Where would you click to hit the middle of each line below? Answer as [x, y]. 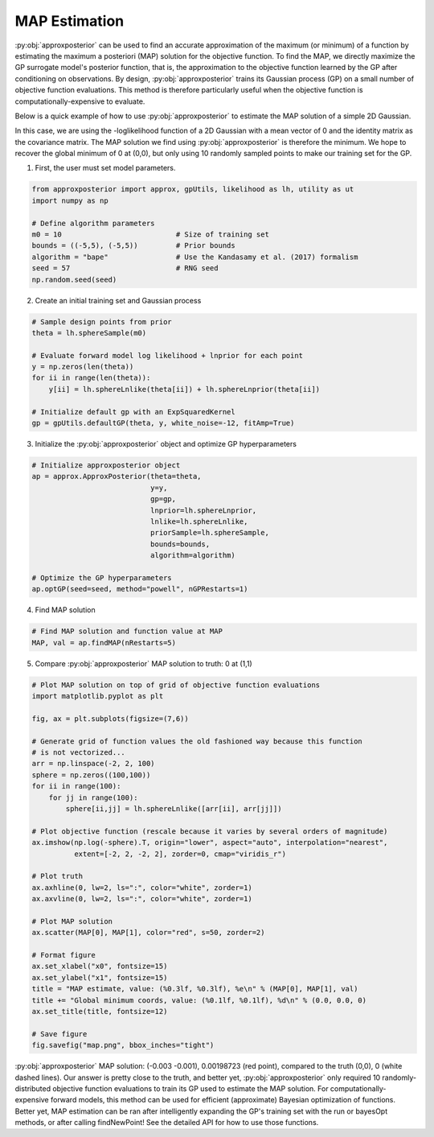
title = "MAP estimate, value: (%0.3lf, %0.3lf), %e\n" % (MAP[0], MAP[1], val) [195, 989]
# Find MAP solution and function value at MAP [127, 631]
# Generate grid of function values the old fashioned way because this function [197, 741]
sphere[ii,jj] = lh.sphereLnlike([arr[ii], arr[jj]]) [174, 808]
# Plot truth [57, 876]
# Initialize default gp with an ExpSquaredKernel [134, 412]
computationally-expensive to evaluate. [80, 101]
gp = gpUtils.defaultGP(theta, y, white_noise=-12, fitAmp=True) [163, 423]
